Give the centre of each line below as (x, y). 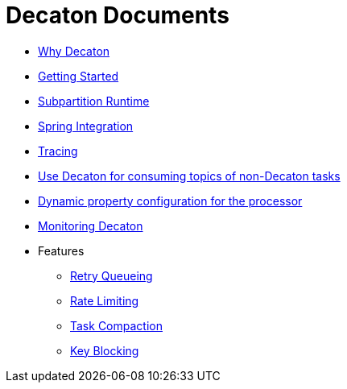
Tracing (58, 151)
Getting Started (78, 76)
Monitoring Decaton (91, 226)
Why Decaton (74, 51)
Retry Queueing (112, 275)
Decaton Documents (118, 15)
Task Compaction (116, 325)
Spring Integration (86, 126)
